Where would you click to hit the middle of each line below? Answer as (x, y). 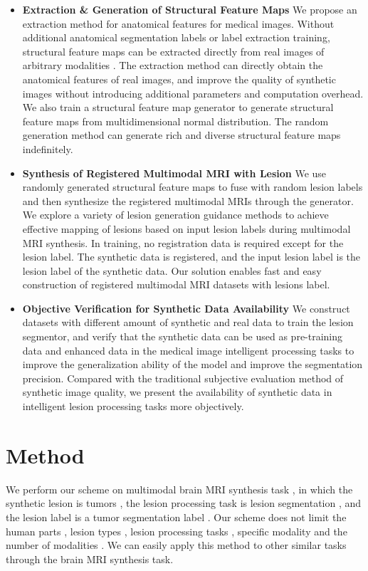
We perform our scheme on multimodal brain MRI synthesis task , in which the (179, 489)
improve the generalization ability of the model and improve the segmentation (193, 364)
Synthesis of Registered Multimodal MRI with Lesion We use (174, 173)
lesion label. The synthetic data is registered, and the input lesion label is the (191, 257)
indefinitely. (48, 148)
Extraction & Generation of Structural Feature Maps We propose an (190, 9)
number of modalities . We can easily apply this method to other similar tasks (176, 545)
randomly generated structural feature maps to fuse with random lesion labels (193, 187)
